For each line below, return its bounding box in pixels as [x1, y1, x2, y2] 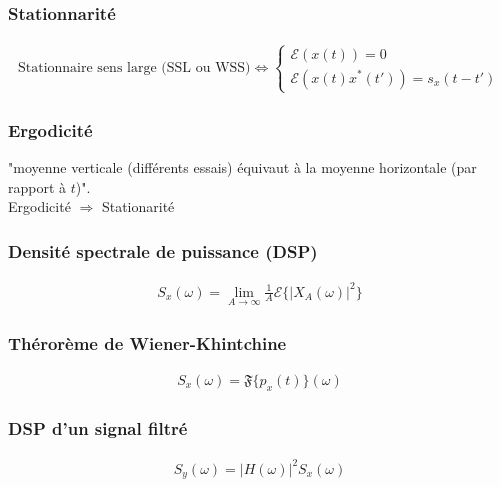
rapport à [8, 176, 67, 197]
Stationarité [101, 196, 175, 217]
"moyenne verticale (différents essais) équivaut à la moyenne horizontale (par [8, 157, 477, 178]
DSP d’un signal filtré [8, 415, 188, 440]
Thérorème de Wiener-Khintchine [8, 330, 287, 355]
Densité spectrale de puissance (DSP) [8, 238, 318, 263]
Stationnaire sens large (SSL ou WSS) [17, 61, 251, 76]
